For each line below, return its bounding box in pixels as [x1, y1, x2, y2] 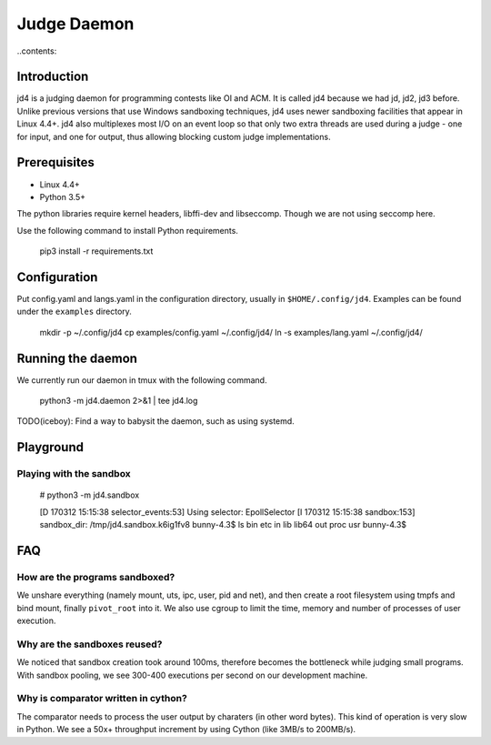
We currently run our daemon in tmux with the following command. [16, 374, 267, 386]
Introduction [16, 69, 89, 85]
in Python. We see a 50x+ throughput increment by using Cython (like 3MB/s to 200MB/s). [16, 724, 356, 735]
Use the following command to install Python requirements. [16, 225, 238, 236]
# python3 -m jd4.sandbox [39, 489, 140, 500]
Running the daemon [16, 350, 138, 366]
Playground [16, 439, 84, 455]
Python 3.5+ [39, 191, 86, 202]
